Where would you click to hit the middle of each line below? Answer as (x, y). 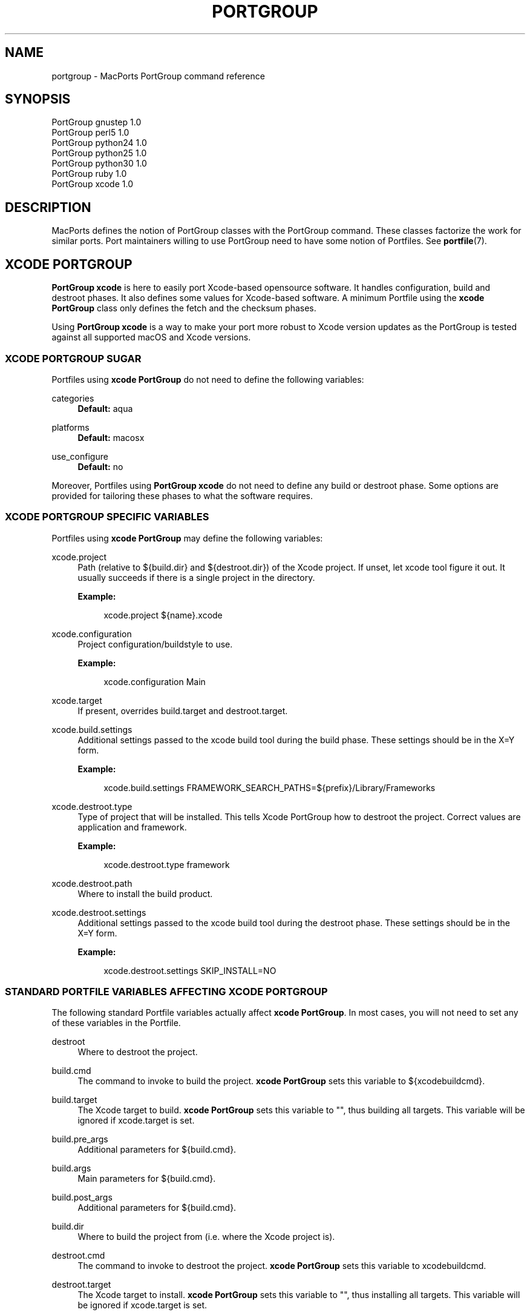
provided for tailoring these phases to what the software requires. (182, 495)
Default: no (100, 466)
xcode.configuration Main (155, 681)
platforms (70, 427)
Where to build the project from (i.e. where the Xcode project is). (206, 1237)
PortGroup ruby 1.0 (89, 174)
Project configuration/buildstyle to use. (155, 644)
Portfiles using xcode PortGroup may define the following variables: (187, 538)
